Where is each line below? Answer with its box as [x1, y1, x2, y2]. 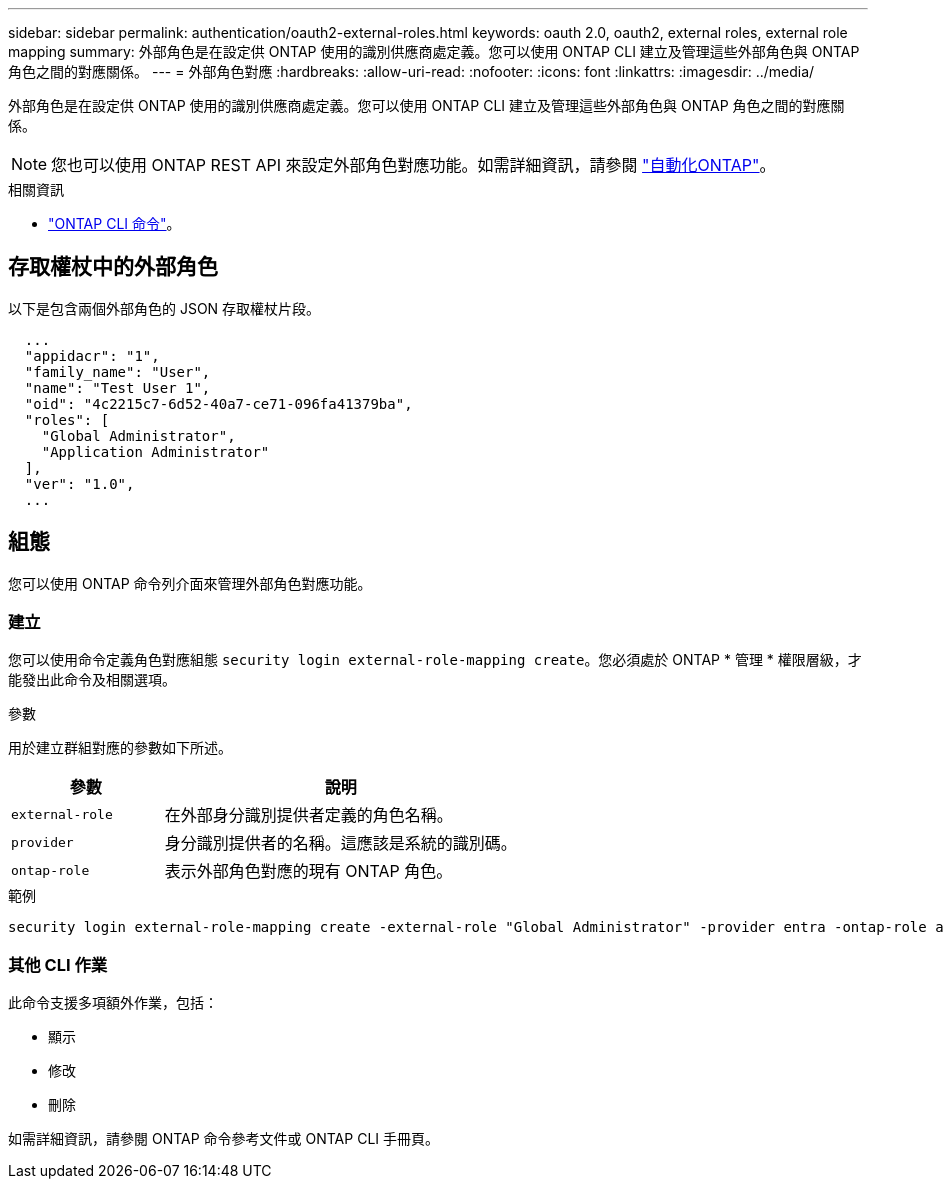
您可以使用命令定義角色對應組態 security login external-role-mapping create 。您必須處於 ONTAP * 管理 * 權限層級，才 [8, 651, 862, 669]
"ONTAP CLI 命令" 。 [48, 215, 181, 232]
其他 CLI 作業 [8, 954, 108, 975]
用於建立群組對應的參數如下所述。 [8, 739, 232, 757]
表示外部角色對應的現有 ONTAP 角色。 [164, 861, 453, 882]
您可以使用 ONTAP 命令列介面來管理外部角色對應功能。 [8, 574, 372, 592]
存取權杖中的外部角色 [8, 254, 218, 280]
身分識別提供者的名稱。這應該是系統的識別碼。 [164, 833, 517, 854]
